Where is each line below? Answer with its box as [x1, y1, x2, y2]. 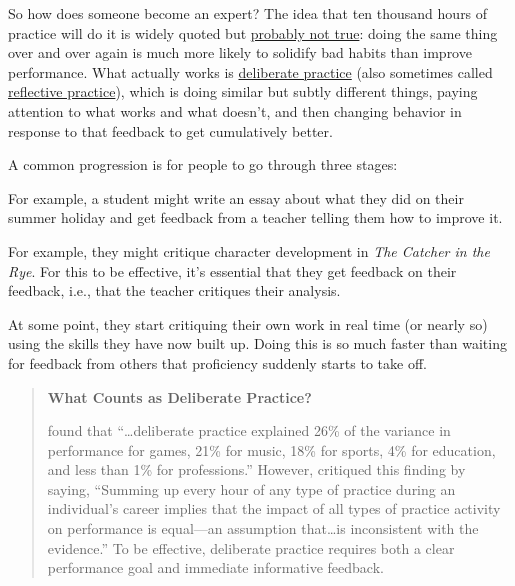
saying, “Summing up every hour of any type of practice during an [47, 478, 456, 499]
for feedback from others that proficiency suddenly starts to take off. [8, 352, 427, 373]
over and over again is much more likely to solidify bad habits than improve [8, 42, 472, 63]
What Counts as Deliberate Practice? [47, 386, 312, 407]
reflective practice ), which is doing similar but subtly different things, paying [8, 81, 478, 102]
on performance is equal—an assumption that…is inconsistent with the [47, 518, 479, 539]
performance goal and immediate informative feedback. [47, 557, 384, 578]
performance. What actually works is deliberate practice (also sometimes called [8, 61, 493, 82]
